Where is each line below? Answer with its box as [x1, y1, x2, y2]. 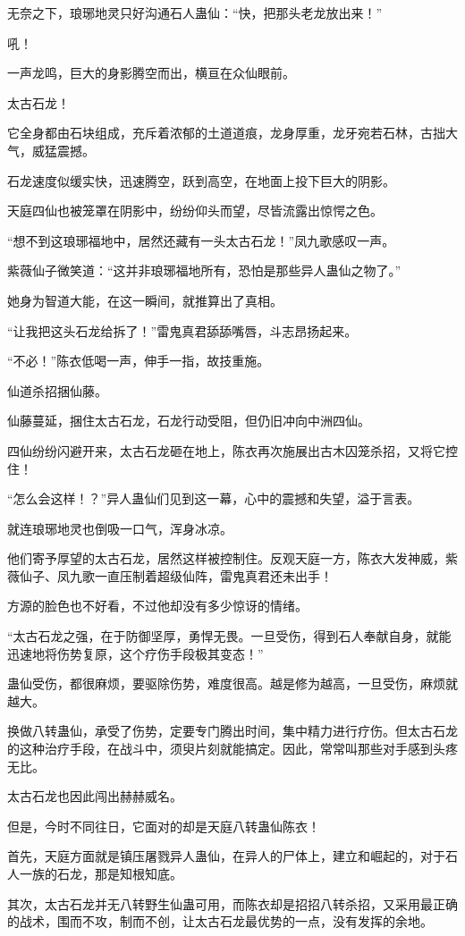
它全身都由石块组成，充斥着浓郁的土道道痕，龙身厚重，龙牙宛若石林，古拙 [7, 123, 445, 142]
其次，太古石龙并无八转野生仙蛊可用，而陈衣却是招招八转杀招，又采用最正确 [7, 894, 458, 913]
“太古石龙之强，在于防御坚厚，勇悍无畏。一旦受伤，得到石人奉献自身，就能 [7, 627, 452, 645]
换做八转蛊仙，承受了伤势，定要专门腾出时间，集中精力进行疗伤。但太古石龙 [7, 721, 458, 740]
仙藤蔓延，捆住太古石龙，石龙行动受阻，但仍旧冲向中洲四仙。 [7, 411, 370, 430]
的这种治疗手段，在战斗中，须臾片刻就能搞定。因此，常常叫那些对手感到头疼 [7, 739, 458, 758]
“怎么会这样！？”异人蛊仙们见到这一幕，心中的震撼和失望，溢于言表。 [7, 489, 420, 508]
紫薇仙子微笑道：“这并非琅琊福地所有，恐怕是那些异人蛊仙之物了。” [7, 261, 402, 280]
